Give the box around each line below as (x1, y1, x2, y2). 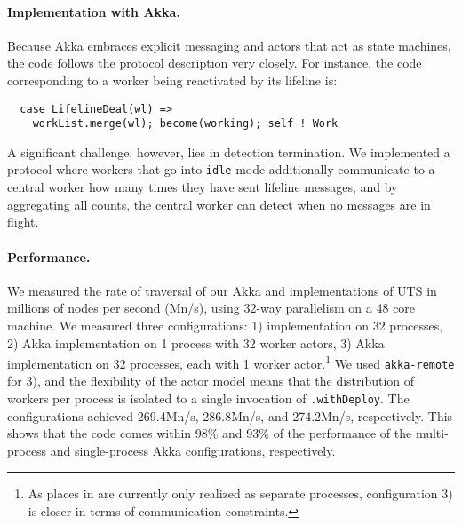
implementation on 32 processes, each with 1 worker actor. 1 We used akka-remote (7, 352, 455, 372)
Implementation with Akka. (7, 2, 180, 20)
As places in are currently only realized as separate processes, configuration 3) (28, 484, 453, 503)
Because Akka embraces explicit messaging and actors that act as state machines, (7, 36, 451, 54)
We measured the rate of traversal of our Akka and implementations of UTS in (7, 281, 437, 299)
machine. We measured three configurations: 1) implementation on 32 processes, (7, 315, 443, 334)
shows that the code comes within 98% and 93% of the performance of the (7, 424, 412, 442)
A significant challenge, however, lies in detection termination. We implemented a (7, 142, 450, 161)
